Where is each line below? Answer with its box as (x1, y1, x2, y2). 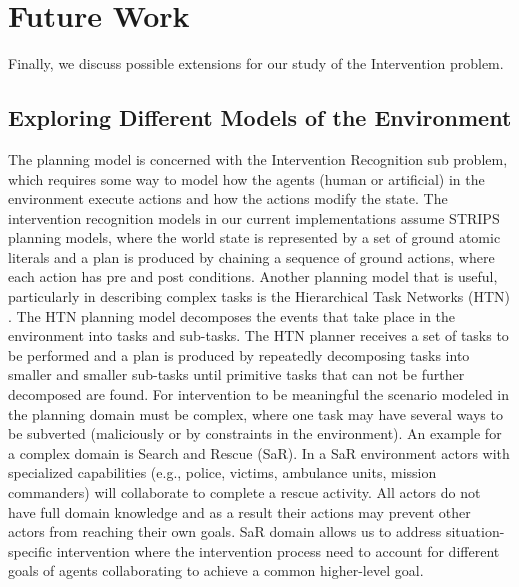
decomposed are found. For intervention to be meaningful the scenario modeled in (8, 384, 510, 405)
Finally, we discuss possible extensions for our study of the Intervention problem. (8, 53, 504, 74)
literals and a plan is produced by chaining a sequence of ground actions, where (8, 246, 495, 267)
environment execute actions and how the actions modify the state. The (8, 188, 448, 209)
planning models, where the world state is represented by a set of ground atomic (8, 227, 501, 248)
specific (8, 540, 53, 561)
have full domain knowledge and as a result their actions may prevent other (8, 501, 471, 522)
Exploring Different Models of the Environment (8, 102, 512, 133)
